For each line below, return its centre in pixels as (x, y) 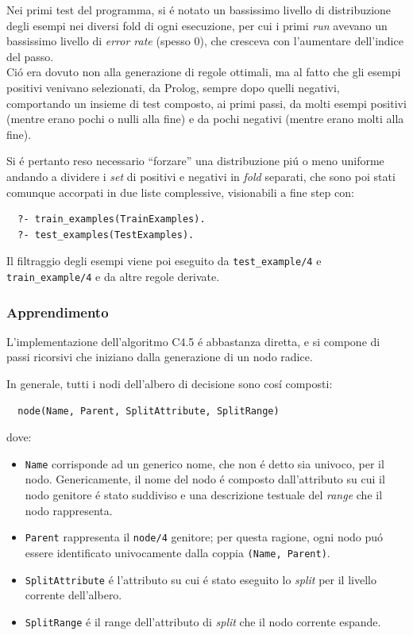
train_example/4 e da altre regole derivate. (113, 276)
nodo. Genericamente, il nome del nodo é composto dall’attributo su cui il (205, 479)
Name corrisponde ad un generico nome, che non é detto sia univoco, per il (205, 463)
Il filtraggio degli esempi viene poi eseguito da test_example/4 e (164, 261)
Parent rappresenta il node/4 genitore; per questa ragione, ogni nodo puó (204, 537)
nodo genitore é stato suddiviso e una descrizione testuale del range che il (204, 495)
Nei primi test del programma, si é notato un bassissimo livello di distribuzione (199, 10)
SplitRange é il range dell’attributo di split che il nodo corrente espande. (203, 621)
